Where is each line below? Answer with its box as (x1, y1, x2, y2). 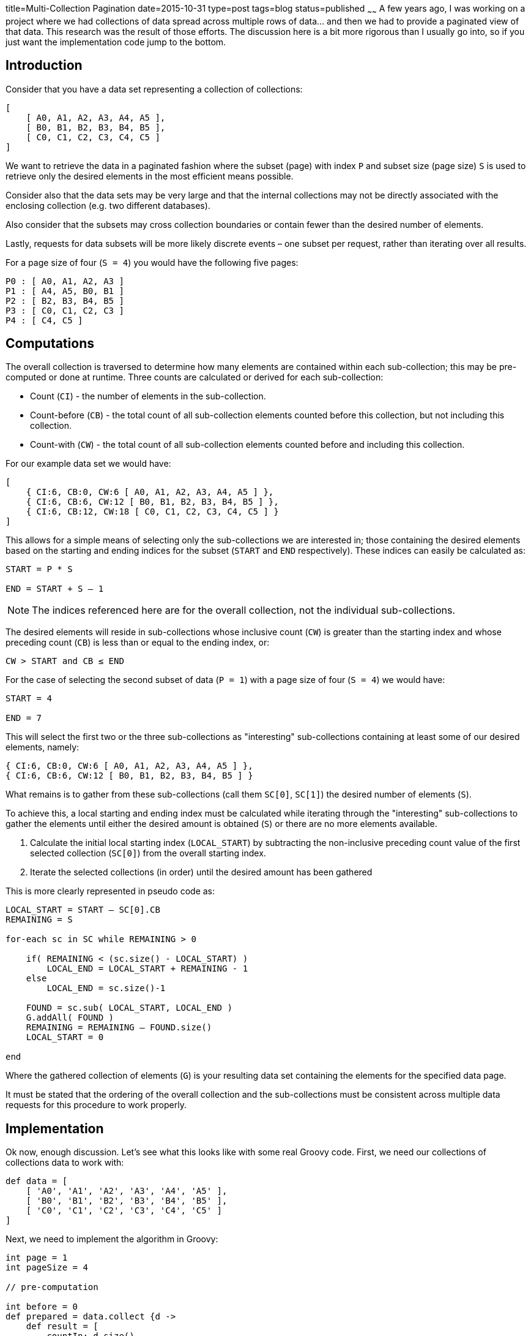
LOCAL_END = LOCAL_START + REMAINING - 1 (46, 964, 248, 974)
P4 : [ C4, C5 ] (6, 315, 83, 325)
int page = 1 (6, 1253, 68, 1263)
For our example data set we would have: (6, 458, 171, 469)
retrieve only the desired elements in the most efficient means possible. (6, 170, 294, 181)
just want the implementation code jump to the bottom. (6, 36, 226, 47)
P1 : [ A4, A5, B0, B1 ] (6, 285, 124, 296)
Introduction (6, 58, 83, 74)
